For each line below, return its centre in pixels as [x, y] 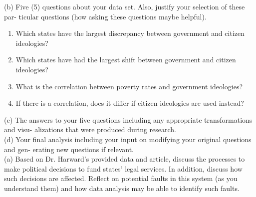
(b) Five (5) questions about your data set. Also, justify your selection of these [125, 6]
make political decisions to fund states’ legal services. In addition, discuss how [123, 168]
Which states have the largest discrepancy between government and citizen [130, 33]
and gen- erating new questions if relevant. [69, 149]
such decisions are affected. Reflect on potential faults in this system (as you [121, 178]
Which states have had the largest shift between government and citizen [126, 60]
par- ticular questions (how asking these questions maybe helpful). [105, 16]
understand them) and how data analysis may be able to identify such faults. [122, 188]
